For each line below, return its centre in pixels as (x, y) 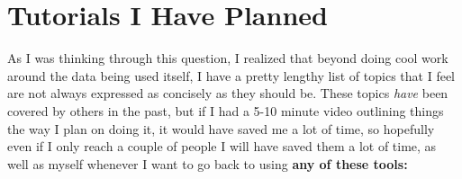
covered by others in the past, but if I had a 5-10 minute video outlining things (226, 110)
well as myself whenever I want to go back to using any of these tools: (208, 163)
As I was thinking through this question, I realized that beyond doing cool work (228, 58)
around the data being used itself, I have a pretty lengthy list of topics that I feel (231, 75)
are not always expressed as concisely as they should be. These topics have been (228, 93)
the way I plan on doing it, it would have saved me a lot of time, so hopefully (221, 128)
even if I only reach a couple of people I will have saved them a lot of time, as (222, 146)
